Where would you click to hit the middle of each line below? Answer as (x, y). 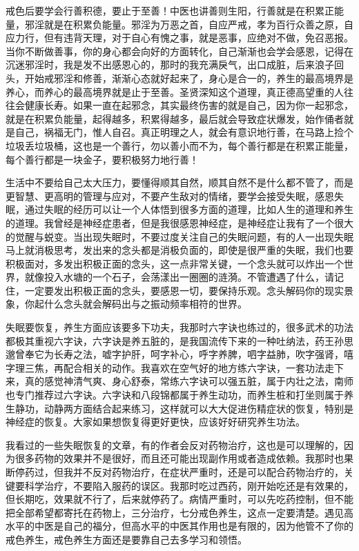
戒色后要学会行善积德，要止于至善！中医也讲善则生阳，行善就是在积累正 (170, 10)
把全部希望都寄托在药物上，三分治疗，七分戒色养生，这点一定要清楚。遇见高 (179, 512)
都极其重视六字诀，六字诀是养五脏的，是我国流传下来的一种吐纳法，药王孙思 (179, 340)
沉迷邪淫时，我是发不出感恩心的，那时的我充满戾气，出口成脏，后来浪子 (170, 64)
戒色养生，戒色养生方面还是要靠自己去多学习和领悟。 (126, 539)
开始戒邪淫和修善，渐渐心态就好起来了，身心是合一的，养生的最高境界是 (189, 78)
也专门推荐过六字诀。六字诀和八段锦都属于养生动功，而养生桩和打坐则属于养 (179, 395)
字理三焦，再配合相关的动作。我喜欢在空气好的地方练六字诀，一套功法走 (170, 367)
